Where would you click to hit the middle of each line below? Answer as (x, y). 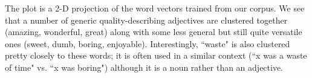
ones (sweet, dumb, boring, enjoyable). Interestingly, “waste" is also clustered (148, 43)
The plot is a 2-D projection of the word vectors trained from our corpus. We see (155, 8)
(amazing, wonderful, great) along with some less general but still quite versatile (154, 32)
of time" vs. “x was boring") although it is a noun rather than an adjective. (144, 67)
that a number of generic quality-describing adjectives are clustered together (146, 20)
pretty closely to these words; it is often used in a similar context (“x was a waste (156, 55)
